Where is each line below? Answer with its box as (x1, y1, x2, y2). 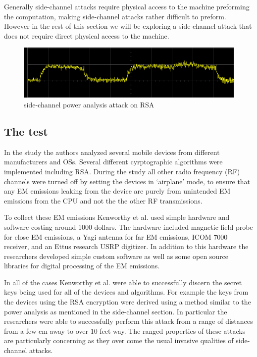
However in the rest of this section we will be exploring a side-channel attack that (4, 21, 252, 31)
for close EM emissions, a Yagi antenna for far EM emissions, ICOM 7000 (4, 231, 228, 242)
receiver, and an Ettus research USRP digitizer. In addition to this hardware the (4, 241, 249, 252)
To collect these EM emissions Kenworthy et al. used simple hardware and (4, 212, 230, 222)
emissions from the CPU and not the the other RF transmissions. (4, 195, 203, 205)
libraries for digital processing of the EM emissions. (4, 260, 160, 271)
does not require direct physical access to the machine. (4, 30, 169, 41)
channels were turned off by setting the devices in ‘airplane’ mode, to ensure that (4, 176, 251, 186)
